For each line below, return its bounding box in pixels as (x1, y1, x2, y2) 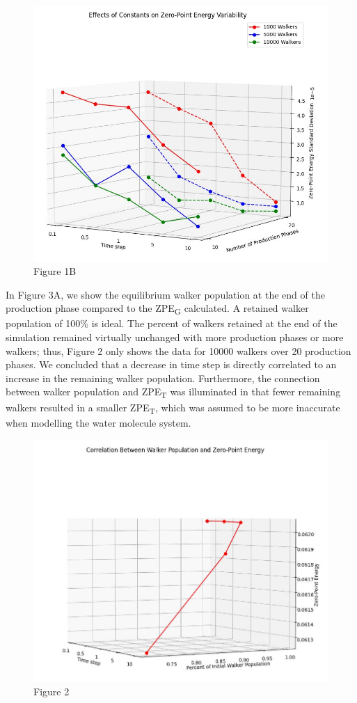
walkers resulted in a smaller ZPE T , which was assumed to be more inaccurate (6, 400, 340, 416)
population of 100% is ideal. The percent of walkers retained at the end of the (6, 316, 338, 331)
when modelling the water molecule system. (6, 415, 191, 429)
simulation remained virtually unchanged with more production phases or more (6, 330, 344, 345)
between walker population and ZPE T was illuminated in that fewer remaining (6, 384, 341, 401)
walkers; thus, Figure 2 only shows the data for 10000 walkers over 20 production (6, 343, 351, 358)
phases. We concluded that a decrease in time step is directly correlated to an (6, 357, 337, 372)
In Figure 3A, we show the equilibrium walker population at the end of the (6, 287, 325, 301)
